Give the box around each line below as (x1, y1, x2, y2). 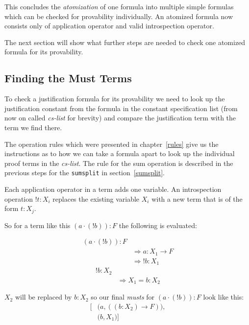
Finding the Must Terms (4, 70, 132, 86)
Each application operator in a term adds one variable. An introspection (4, 184, 222, 194)
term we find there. (4, 122, 62, 132)
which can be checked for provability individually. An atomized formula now (4, 11, 233, 21)
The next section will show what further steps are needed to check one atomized (4, 37, 246, 47)
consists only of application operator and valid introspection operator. (4, 21, 214, 31)
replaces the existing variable (52, 193, 140, 204)
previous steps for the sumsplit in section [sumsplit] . (4, 167, 165, 178)
